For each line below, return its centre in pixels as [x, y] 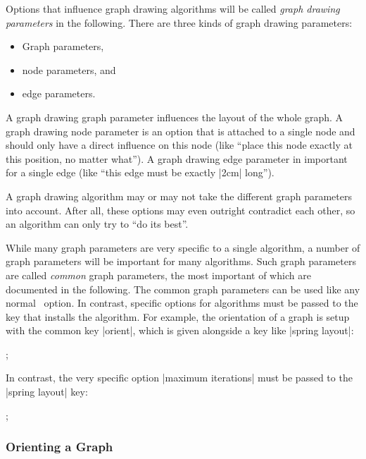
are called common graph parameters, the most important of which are [158, 275]
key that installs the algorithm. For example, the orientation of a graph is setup [178, 316]
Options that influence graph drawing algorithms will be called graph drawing [173, 8]
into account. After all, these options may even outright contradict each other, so [181, 210]
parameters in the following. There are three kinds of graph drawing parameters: [179, 22]
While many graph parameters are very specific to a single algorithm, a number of [183, 247]
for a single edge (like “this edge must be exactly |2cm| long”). [140, 172]
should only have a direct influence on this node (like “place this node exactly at [179, 145]
